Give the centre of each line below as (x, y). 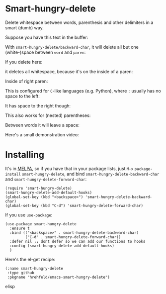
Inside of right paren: (27, 81)
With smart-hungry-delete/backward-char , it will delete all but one (72, 47)
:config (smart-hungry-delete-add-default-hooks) (62, 246)
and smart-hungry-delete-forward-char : (46, 179)
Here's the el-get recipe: (30, 259)
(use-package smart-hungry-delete (41, 224)
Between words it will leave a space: (42, 125)
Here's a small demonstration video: (42, 134)
